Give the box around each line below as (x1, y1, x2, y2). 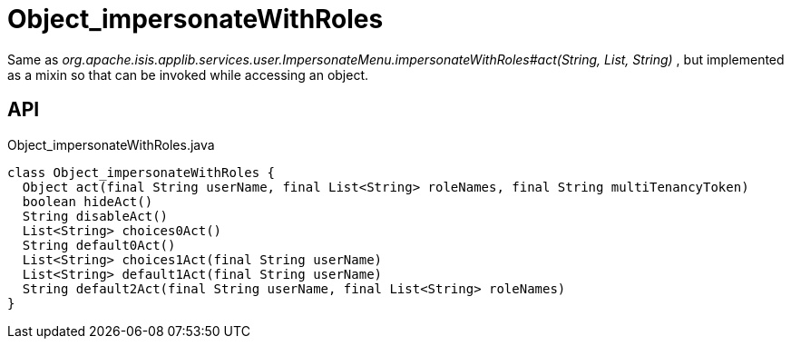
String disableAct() (22, 208, 169, 223)
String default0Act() (22, 237, 176, 252)
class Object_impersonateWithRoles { (7, 164, 276, 180)
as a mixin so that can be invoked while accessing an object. (7, 66, 369, 83)
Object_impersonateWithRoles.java (7, 136, 215, 153)
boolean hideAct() (22, 193, 153, 209)
